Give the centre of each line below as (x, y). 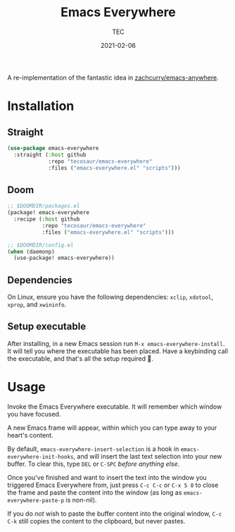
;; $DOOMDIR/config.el (40, 245)
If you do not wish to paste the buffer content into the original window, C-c (115, 513)
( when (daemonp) (31, 252)
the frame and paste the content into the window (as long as (95, 492)
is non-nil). (81, 500)
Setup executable (47, 327)
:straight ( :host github (50, 155)
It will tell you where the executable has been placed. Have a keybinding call (118, 351)
